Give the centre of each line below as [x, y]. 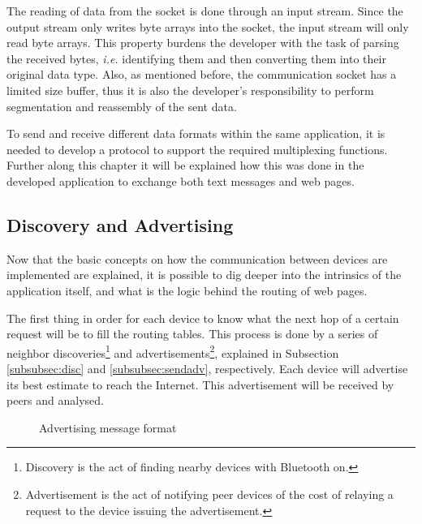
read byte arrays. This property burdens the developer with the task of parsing [203, 43]
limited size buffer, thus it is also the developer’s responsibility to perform [190, 90]
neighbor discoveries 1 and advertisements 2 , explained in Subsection [173, 351]
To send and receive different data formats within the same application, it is [196, 133]
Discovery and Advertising [120, 224]
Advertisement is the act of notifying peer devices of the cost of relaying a [209, 494]
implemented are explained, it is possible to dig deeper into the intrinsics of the [204, 275]
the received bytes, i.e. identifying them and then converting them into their [196, 58]
